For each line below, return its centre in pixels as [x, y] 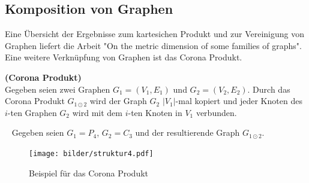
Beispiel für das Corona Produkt [89, 173]
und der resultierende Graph [187, 132]
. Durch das [269, 89]
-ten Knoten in [155, 112]
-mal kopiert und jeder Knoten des [239, 101]
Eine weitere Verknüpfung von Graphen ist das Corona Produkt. [124, 57]
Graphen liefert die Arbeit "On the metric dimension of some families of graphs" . [153, 45]
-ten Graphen [32, 112]
